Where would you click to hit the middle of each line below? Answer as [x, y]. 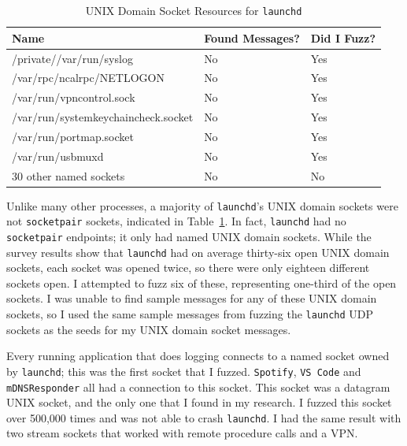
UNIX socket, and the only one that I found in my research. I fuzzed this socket [199, 402]
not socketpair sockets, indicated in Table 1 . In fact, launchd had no [176, 221]
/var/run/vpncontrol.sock [74, 97]
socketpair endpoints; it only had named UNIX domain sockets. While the [189, 236]
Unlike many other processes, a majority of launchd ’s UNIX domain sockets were [202, 205]
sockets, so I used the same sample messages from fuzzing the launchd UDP [190, 314]
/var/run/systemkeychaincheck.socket [103, 117]
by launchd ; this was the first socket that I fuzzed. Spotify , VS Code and [184, 371]
